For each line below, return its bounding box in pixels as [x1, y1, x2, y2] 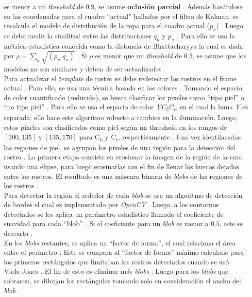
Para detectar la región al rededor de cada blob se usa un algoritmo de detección [4, 190, 243, 200]
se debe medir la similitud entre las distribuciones [4, 30, 151, 40]
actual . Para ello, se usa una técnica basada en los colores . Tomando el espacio [4, 83, 242, 93]
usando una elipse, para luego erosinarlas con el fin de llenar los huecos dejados [4, 161, 239, 171]
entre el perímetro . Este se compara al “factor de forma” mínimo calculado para [4, 247, 244, 257]
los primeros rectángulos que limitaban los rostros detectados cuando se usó [4, 256, 229, 266]
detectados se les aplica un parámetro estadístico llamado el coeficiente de [4, 209, 224, 219]
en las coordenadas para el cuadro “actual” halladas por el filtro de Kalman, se [4, 11, 239, 21]
